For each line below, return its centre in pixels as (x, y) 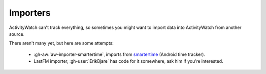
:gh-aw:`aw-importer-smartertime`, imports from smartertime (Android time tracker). (119, 54)
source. (17, 34)
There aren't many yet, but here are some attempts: (61, 43)
